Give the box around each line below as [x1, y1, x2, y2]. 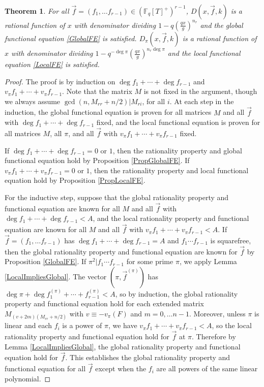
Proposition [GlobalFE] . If [5, 256, 86, 267]
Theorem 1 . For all [5, 6, 69, 16]
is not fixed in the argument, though [143, 86, 257, 96]
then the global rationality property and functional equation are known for [5, 246, 238, 256]
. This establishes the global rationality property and [65, 352, 230, 363]
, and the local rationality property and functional [93, 213, 249, 223]
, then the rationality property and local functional [90, 165, 249, 175]
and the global [200, 19, 243, 30]
